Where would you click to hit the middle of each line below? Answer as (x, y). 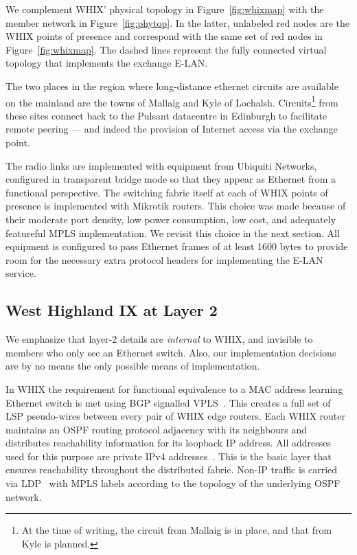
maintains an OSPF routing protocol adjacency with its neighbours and (157, 429)
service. (21, 273)
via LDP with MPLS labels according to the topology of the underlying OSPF (173, 483)
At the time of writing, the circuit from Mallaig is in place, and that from (177, 530)
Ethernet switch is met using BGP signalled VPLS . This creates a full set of (168, 402)
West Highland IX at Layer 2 (112, 310)
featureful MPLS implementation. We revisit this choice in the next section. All (173, 233)
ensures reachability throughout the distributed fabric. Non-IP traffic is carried (172, 469)
